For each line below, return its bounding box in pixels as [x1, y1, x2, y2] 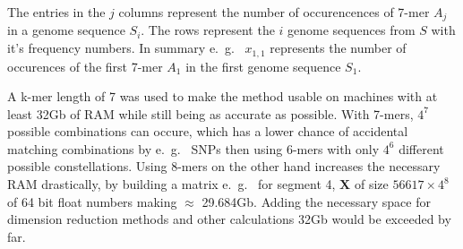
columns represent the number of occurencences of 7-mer [118, 3, 430, 21]
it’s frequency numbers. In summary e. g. [7, 39, 235, 57]
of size [354, 175, 389, 193]
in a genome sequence [7, 21, 125, 39]
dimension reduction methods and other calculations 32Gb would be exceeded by [7, 210, 451, 228]
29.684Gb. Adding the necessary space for [201, 192, 431, 210]
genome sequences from [287, 21, 416, 39]
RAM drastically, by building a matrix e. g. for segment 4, [7, 175, 336, 193]
